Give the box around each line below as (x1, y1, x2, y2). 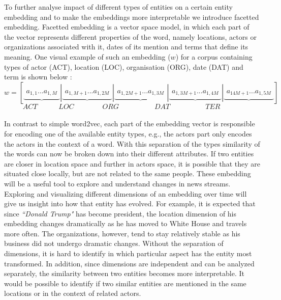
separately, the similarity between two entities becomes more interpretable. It (4, 268, 244, 279)
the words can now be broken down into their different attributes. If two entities (4, 148, 254, 159)
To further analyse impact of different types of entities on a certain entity (4, 2, 233, 12)
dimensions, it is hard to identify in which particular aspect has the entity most (4, 248, 252, 259)
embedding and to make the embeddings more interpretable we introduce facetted (4, 11, 259, 22)
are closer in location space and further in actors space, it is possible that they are (4, 158, 260, 169)
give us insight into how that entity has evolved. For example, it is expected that (4, 198, 256, 209)
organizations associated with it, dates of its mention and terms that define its (4, 41, 248, 52)
